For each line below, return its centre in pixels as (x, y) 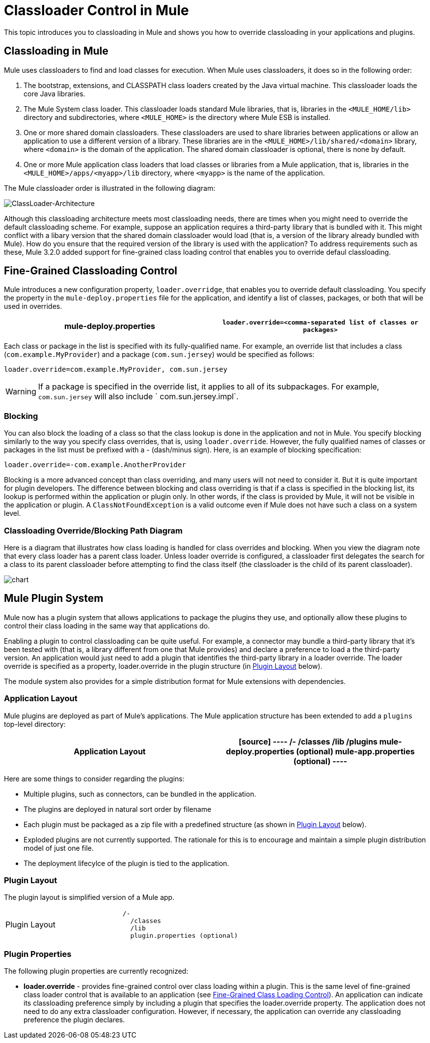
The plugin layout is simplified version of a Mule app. (89, 897)
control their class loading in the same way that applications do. (107, 626)
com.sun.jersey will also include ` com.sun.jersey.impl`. (138, 397)
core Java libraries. (54, 93)
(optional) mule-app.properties (355, 751)
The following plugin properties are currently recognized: (96, 971)
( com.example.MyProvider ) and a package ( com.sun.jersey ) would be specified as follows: (159, 355)
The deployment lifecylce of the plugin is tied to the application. (126, 863)
